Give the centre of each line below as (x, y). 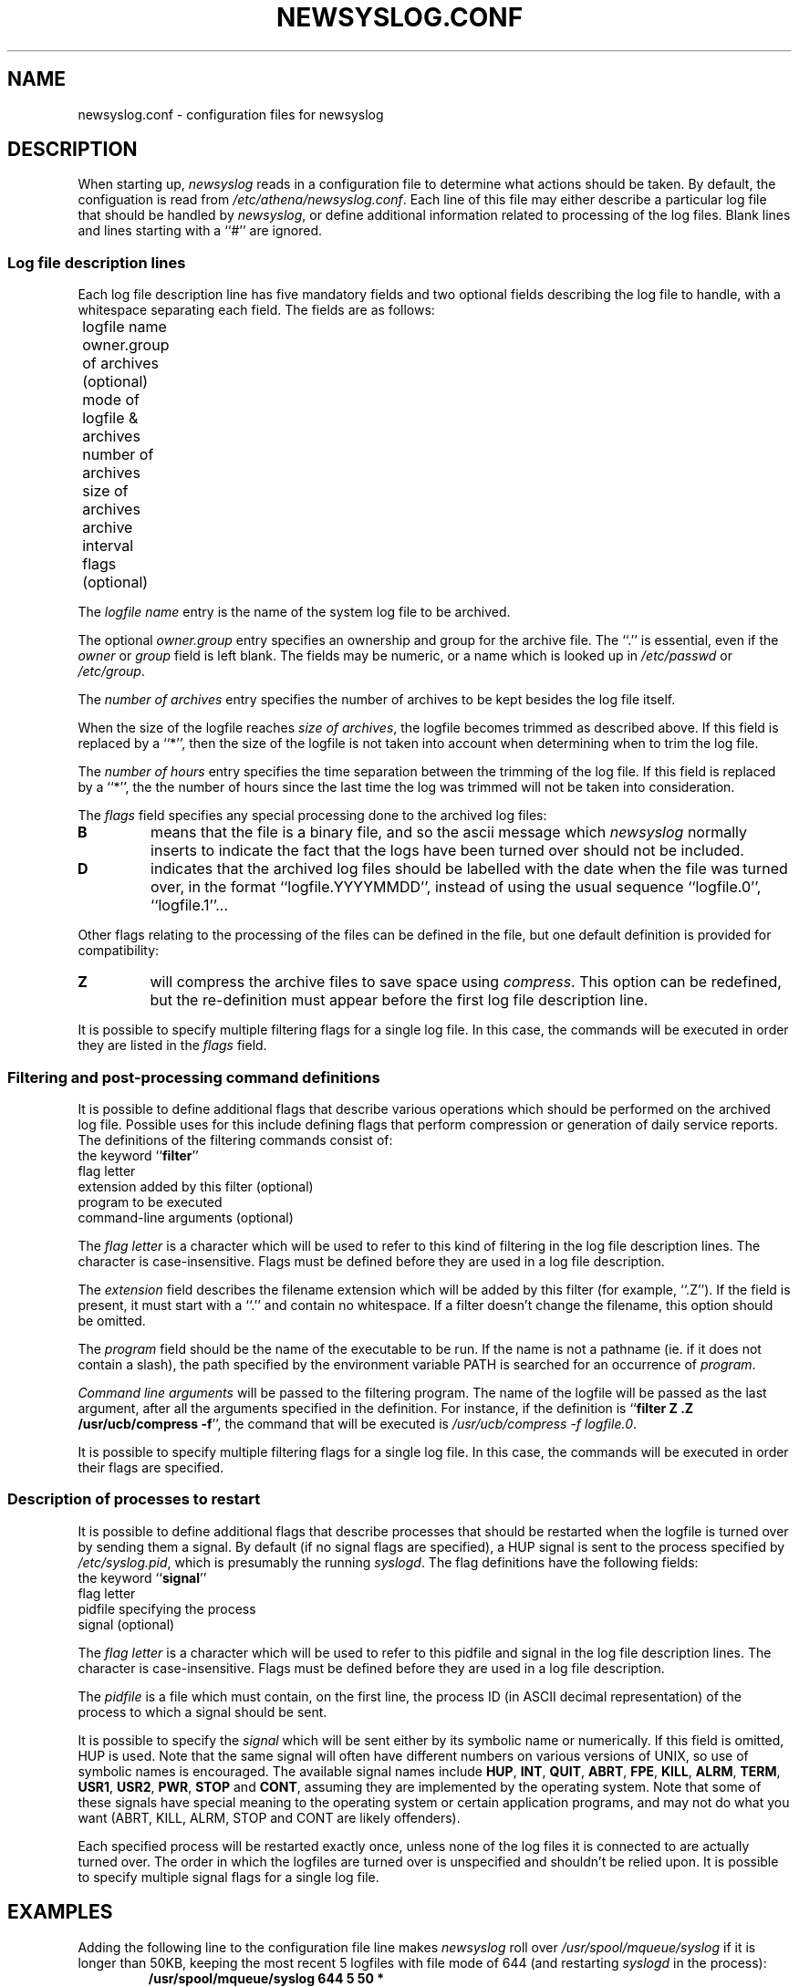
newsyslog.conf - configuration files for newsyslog (231, 114)
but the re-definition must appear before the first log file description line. (399, 1000)
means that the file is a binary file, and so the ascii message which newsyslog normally (449, 832)
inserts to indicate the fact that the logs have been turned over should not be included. (447, 851)
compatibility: (119, 951)
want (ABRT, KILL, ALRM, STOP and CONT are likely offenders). (269, 1817)
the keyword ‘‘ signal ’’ (142, 1577)
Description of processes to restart (134, 1499)
